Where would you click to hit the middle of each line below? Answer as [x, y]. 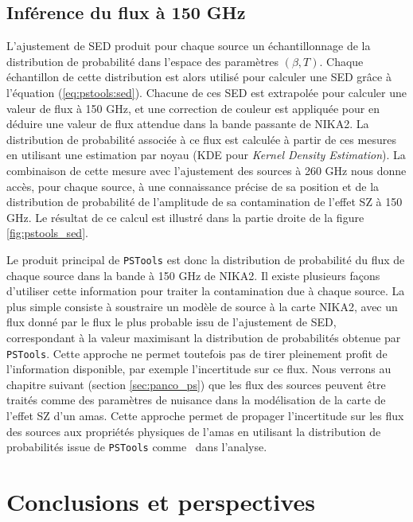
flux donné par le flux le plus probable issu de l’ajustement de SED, [171, 322]
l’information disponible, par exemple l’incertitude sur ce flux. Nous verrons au [199, 369]
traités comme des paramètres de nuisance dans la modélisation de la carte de [196, 400]
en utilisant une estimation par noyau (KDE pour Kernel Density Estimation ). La [206, 155]
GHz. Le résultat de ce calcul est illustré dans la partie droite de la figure [185, 217]
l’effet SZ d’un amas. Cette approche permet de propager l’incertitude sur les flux [205, 415]
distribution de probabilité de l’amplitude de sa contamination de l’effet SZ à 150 [205, 202]
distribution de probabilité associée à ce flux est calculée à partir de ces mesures [201, 139]
